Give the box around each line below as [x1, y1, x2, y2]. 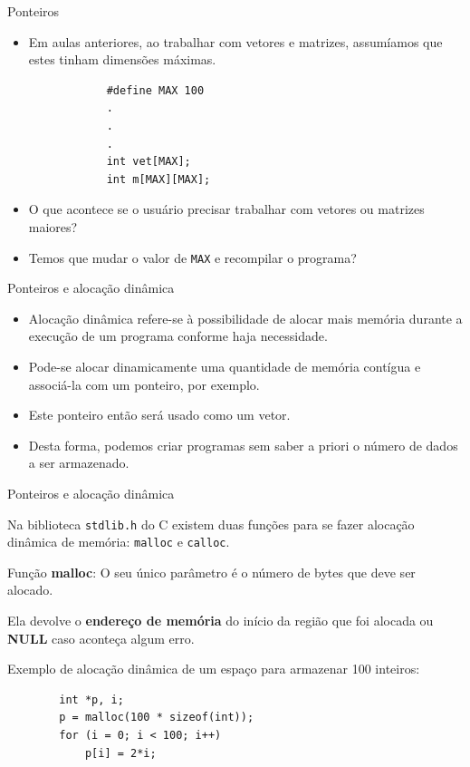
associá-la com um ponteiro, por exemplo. [28, 374, 260, 393]
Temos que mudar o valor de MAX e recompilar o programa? [28, 248, 357, 267]
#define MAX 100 [106, 83, 205, 97]
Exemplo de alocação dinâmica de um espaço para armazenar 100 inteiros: [7, 659, 420, 678]
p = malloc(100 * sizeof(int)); [59, 711, 254, 724]
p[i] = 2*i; [84, 746, 157, 760]
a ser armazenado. [28, 453, 129, 472]
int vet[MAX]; [106, 155, 191, 169]
